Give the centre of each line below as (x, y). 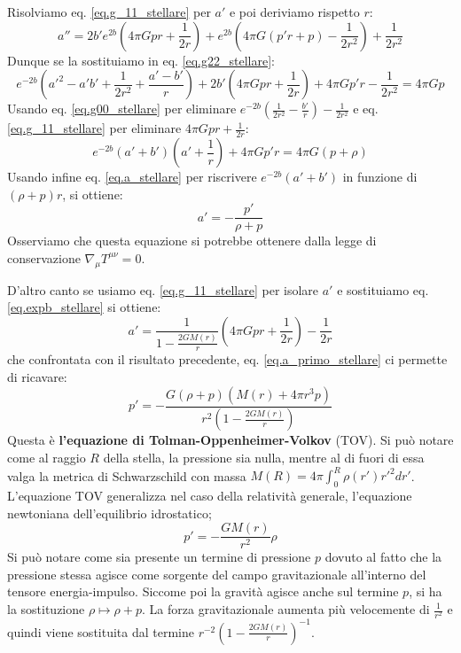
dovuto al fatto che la (383, 557)
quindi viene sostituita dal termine (101, 631)
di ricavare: (37, 377)
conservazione (44, 257)
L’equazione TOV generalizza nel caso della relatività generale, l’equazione (210, 495)
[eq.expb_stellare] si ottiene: (84, 307)
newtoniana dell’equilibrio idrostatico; (109, 513)
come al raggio (47, 458)
